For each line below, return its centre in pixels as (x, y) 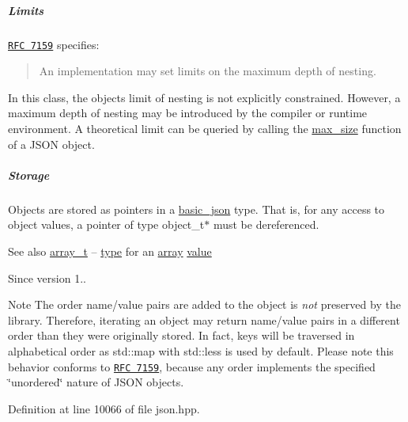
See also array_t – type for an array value (110, 251)
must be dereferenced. (266, 224)
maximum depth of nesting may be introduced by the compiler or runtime (188, 113)
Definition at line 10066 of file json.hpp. (104, 408)
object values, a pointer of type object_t (106, 224)
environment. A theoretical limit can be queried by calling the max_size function (205, 128)
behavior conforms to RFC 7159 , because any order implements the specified (192, 366)
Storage (29, 175)
